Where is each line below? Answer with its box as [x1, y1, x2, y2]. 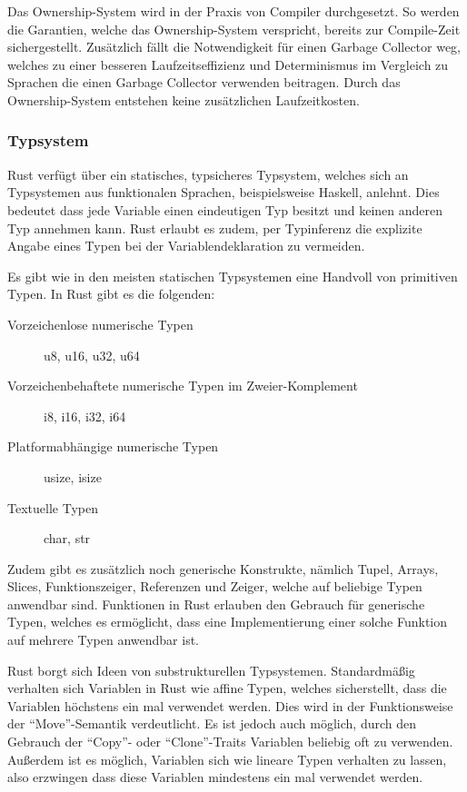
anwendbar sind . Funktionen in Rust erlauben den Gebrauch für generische [7, 594, 425, 613]
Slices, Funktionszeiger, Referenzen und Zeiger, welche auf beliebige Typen [7, 577, 422, 596]
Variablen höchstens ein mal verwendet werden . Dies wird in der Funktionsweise [7, 696, 453, 715]
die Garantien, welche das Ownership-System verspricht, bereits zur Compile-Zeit [7, 19, 461, 38]
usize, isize [44, 467, 102, 486]
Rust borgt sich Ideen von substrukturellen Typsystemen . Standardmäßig [7, 660, 415, 679]
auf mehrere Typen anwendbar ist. [7, 630, 199, 649]
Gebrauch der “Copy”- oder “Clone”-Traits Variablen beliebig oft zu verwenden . [7, 732, 453, 751]
